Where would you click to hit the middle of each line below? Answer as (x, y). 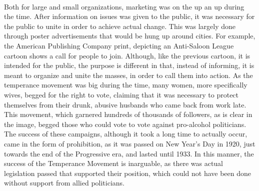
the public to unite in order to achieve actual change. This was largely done (120, 26)
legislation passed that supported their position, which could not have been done (128, 173)
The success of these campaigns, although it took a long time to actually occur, (126, 134)
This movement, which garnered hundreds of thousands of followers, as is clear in (128, 114)
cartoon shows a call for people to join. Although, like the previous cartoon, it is (127, 55)
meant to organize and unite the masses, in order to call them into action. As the (128, 75)
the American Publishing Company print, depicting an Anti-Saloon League (119, 45)
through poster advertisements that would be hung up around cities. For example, (130, 36)
